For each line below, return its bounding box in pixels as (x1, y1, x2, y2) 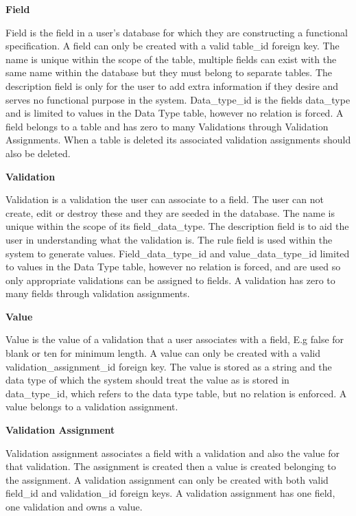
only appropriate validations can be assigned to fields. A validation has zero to (5, 272, 335, 287)
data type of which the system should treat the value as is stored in (5, 373, 289, 387)
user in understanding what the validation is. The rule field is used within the (5, 232, 333, 246)
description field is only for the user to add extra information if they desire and (5, 78, 339, 93)
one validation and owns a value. (5, 500, 143, 513)
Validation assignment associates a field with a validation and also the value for (5, 445, 340, 460)
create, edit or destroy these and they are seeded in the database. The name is (5, 205, 335, 220)
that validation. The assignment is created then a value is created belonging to (5, 459, 336, 473)
